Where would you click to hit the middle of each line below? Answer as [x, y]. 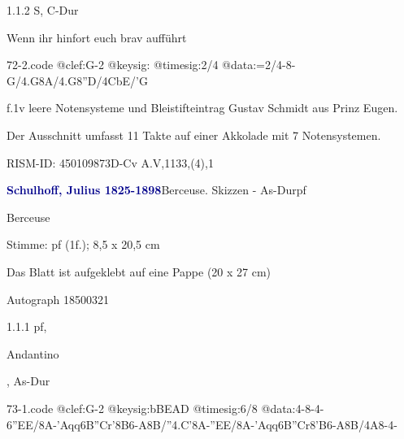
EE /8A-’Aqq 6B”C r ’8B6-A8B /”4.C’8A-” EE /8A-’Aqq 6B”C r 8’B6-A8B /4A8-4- [207, 424]
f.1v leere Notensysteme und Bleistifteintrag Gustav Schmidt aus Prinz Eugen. [202, 108]
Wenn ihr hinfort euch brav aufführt [97, 37]
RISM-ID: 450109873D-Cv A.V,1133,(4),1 [110, 162]
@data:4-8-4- [293, 408]
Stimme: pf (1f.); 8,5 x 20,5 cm [83, 244]
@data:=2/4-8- [259, 65]
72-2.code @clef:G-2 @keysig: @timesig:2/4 [113, 65]
